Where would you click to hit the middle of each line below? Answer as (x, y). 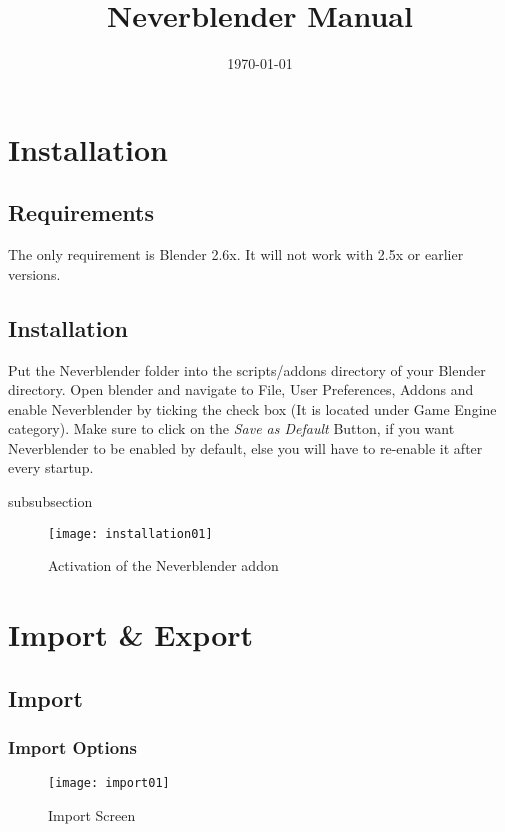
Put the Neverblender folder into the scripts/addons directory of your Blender (247, 369)
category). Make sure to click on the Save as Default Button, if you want (231, 428)
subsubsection (50, 501)
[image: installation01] (130, 533)
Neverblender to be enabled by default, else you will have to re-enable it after (245, 447)
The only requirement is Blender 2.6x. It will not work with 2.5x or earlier (236, 254)
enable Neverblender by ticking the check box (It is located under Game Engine (252, 408)
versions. (34, 273)
